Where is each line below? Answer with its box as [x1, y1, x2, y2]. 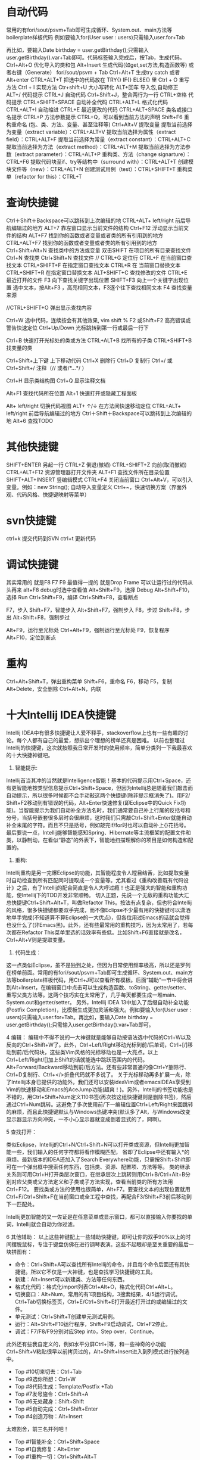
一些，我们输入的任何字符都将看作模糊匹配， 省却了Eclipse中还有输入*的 [11, 1148, 190, 1156]
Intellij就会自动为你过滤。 [16, 1221, 79, 1228]
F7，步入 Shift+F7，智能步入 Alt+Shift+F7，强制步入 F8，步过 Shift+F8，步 [6, 606, 190, 614]
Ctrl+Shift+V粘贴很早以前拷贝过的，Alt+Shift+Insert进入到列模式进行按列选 [6, 1347, 190, 1355]
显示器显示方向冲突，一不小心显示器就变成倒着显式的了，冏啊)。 [6, 1115, 165, 1123]
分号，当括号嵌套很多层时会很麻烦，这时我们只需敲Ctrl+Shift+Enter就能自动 [6, 814, 192, 821]
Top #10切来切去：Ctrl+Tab [14, 1368, 82, 1375]
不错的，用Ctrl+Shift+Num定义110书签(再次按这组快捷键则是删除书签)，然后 [6, 1093, 192, 1100]
